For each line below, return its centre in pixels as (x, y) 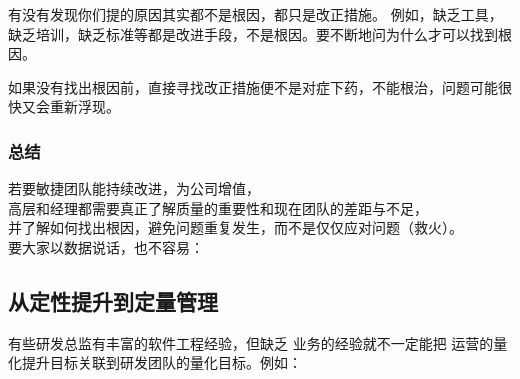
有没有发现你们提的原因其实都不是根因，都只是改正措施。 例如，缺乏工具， (255, 14)
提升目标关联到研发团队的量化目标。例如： (161, 362)
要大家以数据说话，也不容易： (106, 246)
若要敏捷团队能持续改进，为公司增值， (134, 188)
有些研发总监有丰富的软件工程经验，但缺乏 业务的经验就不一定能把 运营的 (251, 342)
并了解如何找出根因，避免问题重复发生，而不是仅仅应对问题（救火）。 (235, 227)
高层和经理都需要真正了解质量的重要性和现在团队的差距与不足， (218, 207)
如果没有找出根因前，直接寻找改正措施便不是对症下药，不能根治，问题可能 (253, 86)
